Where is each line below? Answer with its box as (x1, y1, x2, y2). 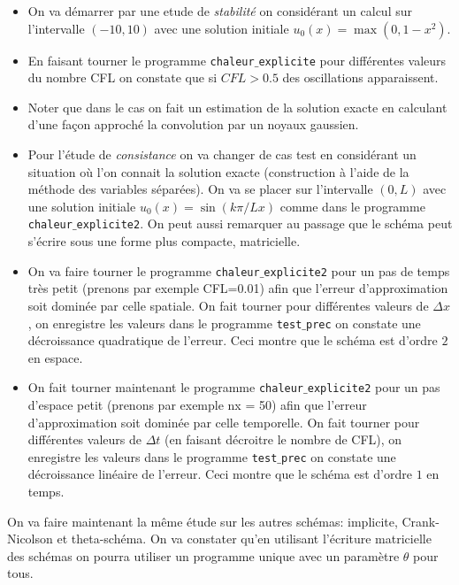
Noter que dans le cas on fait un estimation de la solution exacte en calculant (27, 97, 448, 116)
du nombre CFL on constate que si (27, 68, 218, 87)
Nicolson (7, 529, 53, 548)
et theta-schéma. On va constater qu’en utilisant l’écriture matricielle (57, 529, 432, 548)
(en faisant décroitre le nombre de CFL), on (164, 430, 402, 449)
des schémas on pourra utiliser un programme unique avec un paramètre (7, 546, 400, 565)
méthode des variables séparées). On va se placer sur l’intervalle (27, 180, 373, 198)
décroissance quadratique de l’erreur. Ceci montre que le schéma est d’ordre (27, 331, 438, 350)
